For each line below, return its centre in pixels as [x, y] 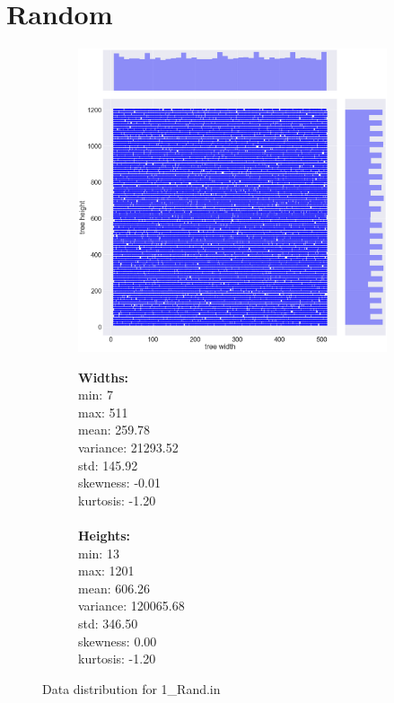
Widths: [104, 377]
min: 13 [99, 553]
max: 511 [103, 412]
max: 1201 [106, 571]
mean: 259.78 [114, 430]
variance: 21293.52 [128, 448]
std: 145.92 [108, 465]
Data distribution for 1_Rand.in [131, 688]
